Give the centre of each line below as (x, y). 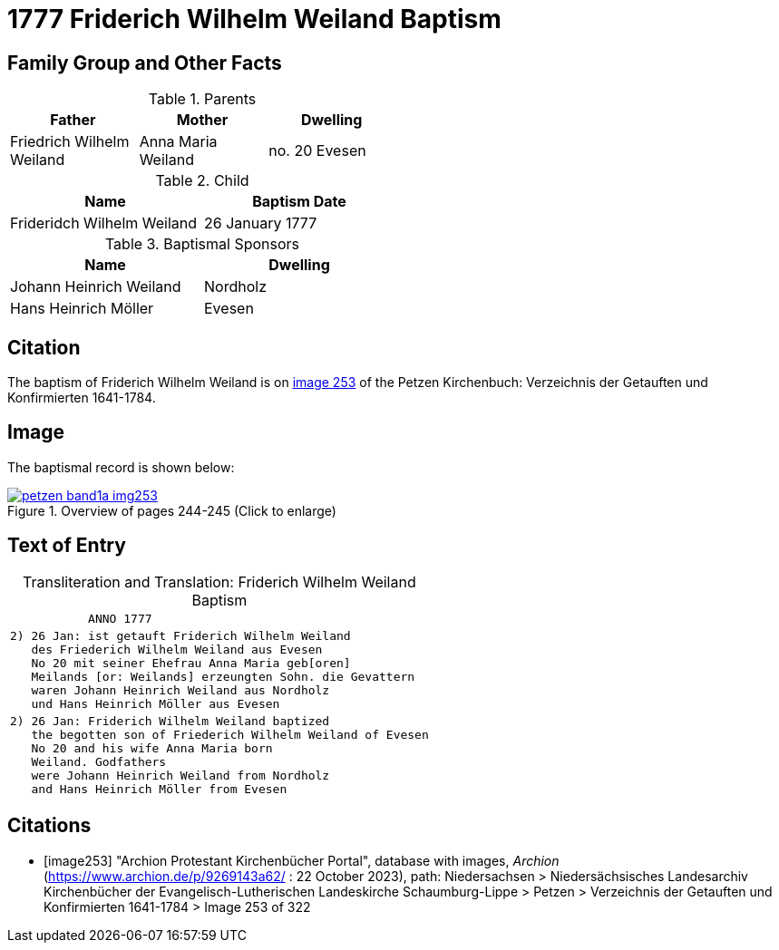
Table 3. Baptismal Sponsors (202, 244)
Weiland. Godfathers (99, 761)
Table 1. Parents (202, 99)
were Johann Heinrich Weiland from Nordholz (180, 775)
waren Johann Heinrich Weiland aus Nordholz (180, 690)
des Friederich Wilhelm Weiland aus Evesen (177, 649)
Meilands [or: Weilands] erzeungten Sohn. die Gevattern (223, 676)
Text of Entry (67, 546)
